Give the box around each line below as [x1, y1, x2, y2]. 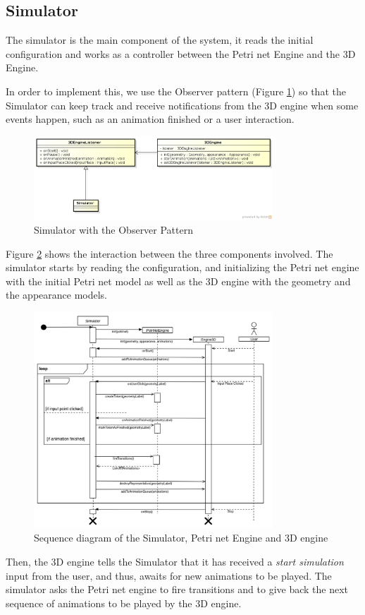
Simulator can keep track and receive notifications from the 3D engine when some [6, 97, 359, 112]
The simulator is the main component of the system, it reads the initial [6, 32, 314, 47]
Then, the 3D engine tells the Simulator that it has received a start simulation [6, 554, 344, 568]
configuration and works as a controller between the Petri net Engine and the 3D [6, 46, 356, 61]
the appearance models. [6, 287, 108, 302]
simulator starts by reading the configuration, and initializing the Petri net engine [6, 260, 359, 275]
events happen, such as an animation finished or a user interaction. [6, 112, 295, 126]
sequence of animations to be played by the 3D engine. [6, 595, 242, 610]
